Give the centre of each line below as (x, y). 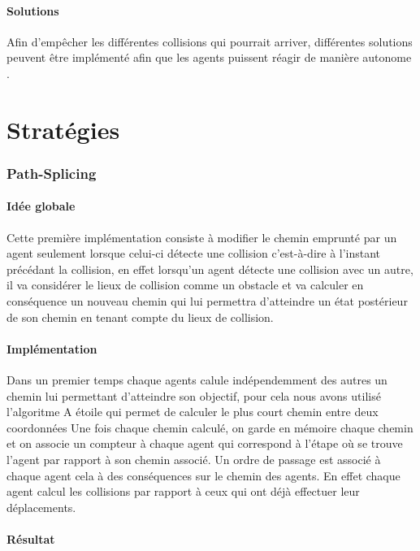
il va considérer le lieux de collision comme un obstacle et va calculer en (185, 285)
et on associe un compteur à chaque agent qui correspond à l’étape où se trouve (205, 443)
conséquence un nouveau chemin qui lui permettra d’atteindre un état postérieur (207, 300)
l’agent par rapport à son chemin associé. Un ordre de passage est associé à (194, 459)
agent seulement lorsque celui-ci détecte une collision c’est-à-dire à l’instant (194, 253)
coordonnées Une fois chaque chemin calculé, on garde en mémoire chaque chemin (210, 427)
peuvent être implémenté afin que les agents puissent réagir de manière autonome (209, 57)
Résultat (31, 538)
